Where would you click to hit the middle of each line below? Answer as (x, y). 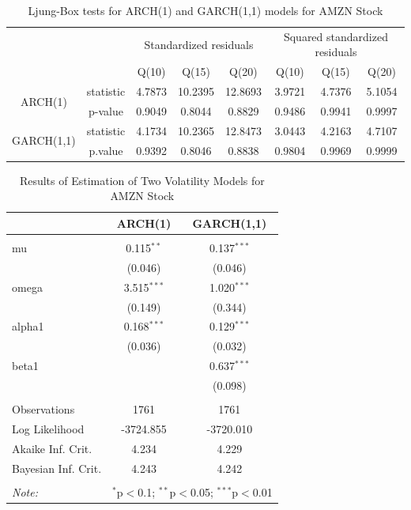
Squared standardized (336, 36)
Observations (43, 409)
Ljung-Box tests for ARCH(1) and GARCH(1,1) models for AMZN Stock (205, 10)
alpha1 (28, 326)
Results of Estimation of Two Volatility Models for (142, 180)
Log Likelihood (48, 428)
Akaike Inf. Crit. (52, 448)
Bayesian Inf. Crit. (57, 468)
